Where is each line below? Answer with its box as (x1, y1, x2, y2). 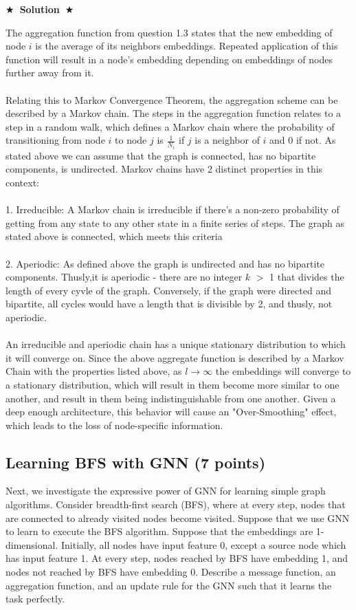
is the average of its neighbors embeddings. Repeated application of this (35, 39, 338, 53)
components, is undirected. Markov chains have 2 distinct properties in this (5, 162, 323, 176)
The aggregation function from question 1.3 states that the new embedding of (5, 25, 333, 39)
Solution (19, 2, 60, 16)
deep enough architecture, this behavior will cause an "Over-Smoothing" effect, (5, 404, 337, 419)
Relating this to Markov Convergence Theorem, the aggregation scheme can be (5, 92, 338, 107)
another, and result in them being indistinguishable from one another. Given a (5, 391, 336, 405)
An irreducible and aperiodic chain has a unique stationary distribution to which (5, 337, 346, 351)
